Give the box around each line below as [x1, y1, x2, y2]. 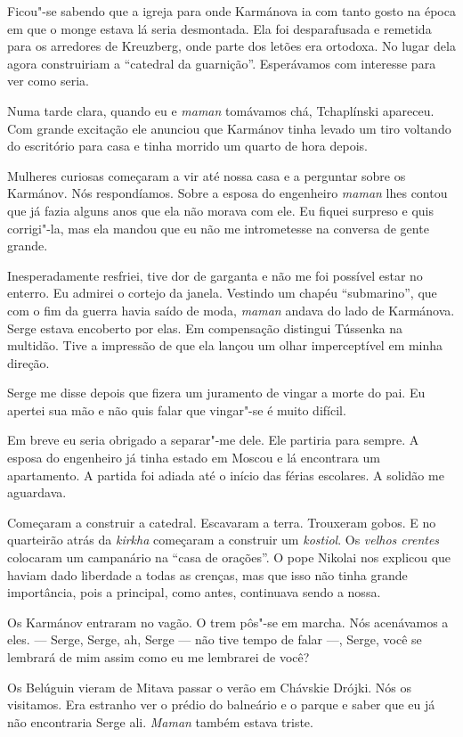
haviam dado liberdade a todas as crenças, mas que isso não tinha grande [7, 565, 408, 584]
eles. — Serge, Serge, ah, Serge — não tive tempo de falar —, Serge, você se [7, 630, 422, 649]
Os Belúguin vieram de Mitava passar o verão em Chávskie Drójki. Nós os [7, 677, 412, 696]
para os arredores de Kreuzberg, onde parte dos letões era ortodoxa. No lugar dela [7, 37, 456, 55]
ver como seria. [7, 71, 89, 90]
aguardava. [7, 483, 67, 502]
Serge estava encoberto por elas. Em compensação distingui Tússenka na [7, 318, 403, 337]
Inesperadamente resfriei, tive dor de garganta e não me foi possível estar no [7, 266, 423, 284]
